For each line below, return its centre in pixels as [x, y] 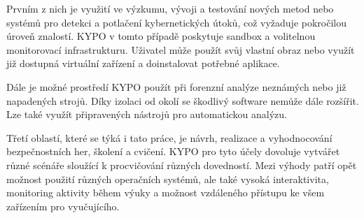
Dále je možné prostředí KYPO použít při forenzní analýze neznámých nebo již [176, 86]
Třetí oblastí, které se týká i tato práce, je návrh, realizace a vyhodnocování [169, 137]
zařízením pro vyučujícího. [63, 206]
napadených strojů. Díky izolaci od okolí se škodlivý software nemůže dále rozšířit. [183, 100]
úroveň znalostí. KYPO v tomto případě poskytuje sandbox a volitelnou [161, 36]
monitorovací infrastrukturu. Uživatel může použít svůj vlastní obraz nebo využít [181, 49]
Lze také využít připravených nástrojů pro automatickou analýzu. [147, 114]
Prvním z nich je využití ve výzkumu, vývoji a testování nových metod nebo [170, 8]
